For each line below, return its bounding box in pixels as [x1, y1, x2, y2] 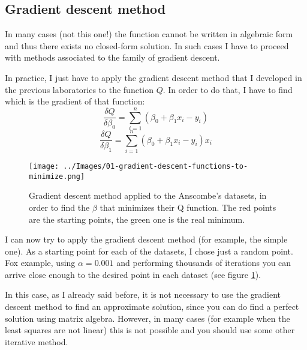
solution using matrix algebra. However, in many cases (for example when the [5, 312, 290, 324]
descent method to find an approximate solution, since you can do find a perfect [5, 300, 299, 313]
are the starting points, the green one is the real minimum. [29, 213, 245, 225]
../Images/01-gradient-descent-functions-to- [63, 162, 248, 171]
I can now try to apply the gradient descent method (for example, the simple [5, 233, 288, 246]
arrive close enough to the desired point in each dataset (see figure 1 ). [5, 268, 261, 280]
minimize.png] [29, 172, 85, 181]
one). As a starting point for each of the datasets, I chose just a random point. [5, 244, 293, 257]
